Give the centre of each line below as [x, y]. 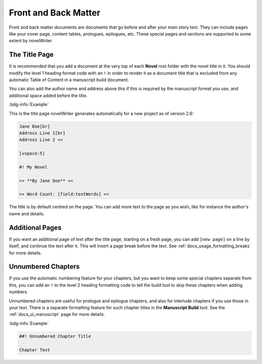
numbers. [19, 292]
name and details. [27, 213]
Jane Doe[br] [35, 126]
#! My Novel [33, 167]
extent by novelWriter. [31, 41]
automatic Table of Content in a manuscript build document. [69, 80]
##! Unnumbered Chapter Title [55, 336]
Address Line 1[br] [42, 133]
